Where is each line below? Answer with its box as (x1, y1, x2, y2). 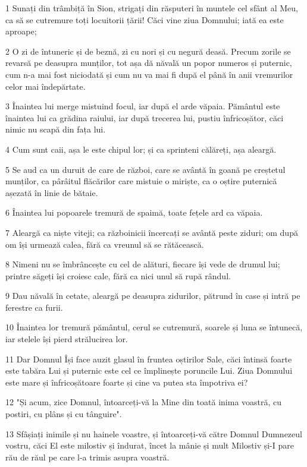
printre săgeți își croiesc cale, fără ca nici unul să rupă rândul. (5, 269, 231, 282)
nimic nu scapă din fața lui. (5, 123, 106, 135)
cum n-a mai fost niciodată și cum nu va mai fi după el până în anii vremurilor (5, 68, 293, 80)
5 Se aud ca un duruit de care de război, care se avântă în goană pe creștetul (5, 163, 286, 175)
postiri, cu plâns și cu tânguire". (5, 408, 122, 420)
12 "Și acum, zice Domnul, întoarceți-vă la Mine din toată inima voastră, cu (5, 396, 282, 408)
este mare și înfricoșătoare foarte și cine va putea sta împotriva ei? (5, 376, 248, 388)
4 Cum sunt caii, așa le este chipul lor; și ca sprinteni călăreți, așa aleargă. (5, 143, 277, 155)
